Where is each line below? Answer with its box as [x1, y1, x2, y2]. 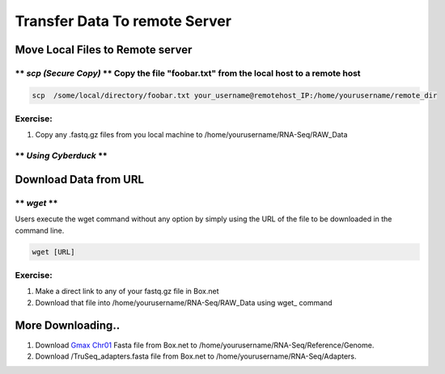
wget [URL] [32, 247, 75, 256]
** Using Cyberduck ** [15, 150, 108, 162]
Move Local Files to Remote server [15, 43, 193, 57]
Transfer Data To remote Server [15, 12, 232, 30]
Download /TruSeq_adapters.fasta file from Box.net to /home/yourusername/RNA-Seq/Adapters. [35, 351, 357, 361]
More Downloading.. [15, 319, 121, 333]
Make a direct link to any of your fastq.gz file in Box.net [35, 287, 219, 296]
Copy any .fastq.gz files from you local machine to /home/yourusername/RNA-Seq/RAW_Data [35, 130, 348, 140]
